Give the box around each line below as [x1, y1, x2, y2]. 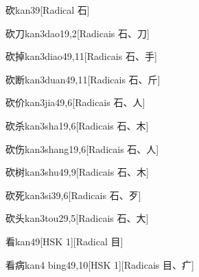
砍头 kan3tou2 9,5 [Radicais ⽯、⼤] [5, 211, 149, 225]
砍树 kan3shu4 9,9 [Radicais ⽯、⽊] [5, 165, 149, 179]
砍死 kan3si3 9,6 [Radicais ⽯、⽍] [5, 187, 141, 202]
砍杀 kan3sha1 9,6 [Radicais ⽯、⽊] [5, 118, 149, 132]
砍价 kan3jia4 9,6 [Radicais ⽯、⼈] [5, 95, 145, 110]
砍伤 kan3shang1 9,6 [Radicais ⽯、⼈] [5, 141, 159, 156]
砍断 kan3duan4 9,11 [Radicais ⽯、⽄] [5, 72, 161, 86]
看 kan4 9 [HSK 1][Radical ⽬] [5, 234, 124, 248]
